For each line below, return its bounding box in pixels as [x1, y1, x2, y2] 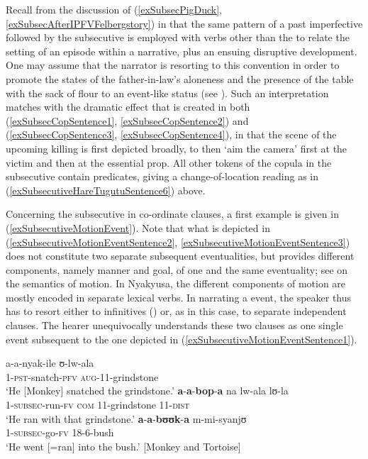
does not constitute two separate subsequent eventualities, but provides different [6, 248, 355, 263]
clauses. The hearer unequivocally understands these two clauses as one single [6, 318, 343, 333]
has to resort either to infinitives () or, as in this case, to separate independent [6, 304, 347, 319]
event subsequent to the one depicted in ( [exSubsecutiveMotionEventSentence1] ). [6, 331, 357, 346]
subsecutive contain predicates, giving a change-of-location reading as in [6, 169, 318, 184]
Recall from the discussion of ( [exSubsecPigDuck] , [6, 2, 223, 16]
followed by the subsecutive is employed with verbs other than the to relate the [6, 30, 350, 45]
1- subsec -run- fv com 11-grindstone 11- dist [6, 397, 190, 412]
